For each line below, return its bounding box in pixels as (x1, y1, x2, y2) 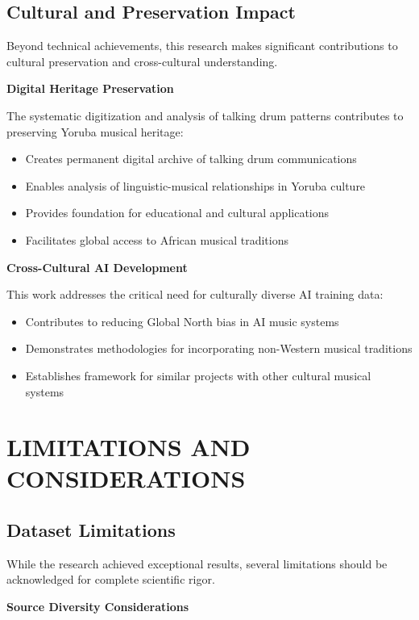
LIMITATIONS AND (6, 430, 251, 463)
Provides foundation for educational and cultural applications (25, 204, 330, 221)
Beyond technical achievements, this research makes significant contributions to (6, 37, 398, 54)
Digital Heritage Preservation (6, 80, 174, 97)
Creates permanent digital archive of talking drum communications (25, 150, 357, 167)
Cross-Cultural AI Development (6, 258, 188, 275)
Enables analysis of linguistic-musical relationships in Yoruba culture (25, 177, 366, 194)
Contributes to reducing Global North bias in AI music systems (25, 312, 339, 329)
